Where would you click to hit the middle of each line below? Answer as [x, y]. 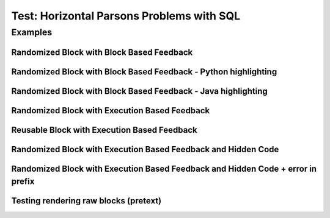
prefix [23, 182]
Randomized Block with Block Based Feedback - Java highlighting [140, 91]
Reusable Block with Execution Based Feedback [105, 130]
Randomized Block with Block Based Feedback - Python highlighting [144, 72]
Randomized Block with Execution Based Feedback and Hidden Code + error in [164, 168]
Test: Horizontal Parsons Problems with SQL [126, 16]
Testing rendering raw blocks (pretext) [86, 201]
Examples [32, 32]
